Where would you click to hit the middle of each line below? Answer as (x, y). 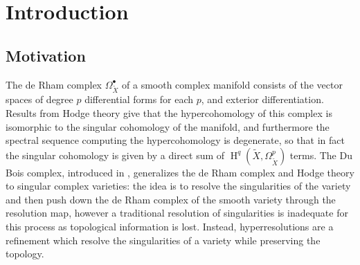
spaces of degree (39, 99)
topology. (25, 254)
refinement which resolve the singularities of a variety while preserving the (163, 240)
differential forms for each (139, 99)
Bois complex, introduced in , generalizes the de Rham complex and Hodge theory (180, 172)
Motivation (46, 55)
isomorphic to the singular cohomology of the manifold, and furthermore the (168, 126)
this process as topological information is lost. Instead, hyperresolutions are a (170, 227)
